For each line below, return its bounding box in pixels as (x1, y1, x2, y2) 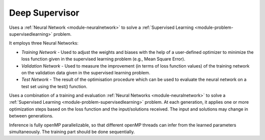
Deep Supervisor (9, 7, 79, 18)
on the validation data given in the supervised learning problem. (21, 70, 151, 75)
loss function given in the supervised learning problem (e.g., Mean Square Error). (21, 56, 185, 62)
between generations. (9, 113, 53, 119)
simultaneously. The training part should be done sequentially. (9, 129, 135, 135)
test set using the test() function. (21, 83, 88, 89)
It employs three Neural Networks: (9, 40, 79, 46)
